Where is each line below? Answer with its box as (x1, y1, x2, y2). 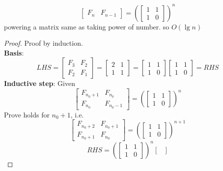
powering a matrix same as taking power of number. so (4, 21, 169, 31)
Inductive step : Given (4, 78, 75, 88)
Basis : (4, 47, 24, 57)
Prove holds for (4, 109, 50, 119)
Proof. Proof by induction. (4, 38, 83, 48)
